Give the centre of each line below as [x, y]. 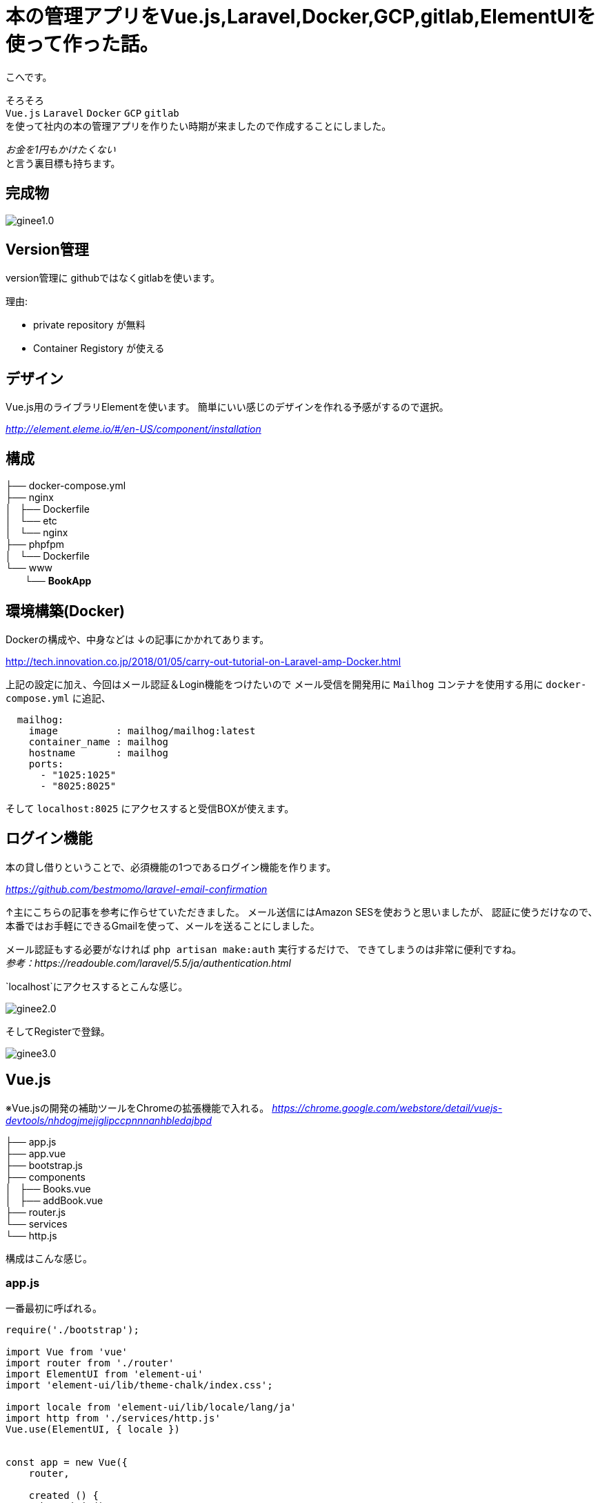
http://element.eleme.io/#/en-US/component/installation [133, 429]
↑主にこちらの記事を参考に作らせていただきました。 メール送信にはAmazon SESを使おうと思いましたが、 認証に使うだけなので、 [302, 912]
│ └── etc [31, 521]
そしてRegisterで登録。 [58, 1031]
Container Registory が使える [99, 348]
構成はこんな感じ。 [49, 1258]
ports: [46, 764]
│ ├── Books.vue [48, 1188]
